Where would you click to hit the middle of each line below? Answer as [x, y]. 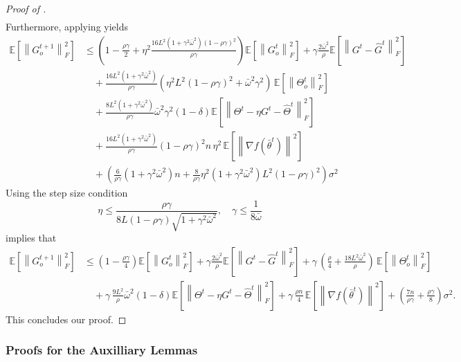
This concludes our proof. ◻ [66, 319]
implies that [31, 238]
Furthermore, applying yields [67, 27]
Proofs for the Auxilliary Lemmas [102, 350]
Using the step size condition [67, 193]
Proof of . [26, 8]
